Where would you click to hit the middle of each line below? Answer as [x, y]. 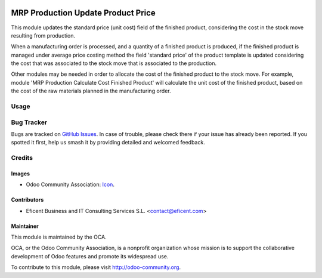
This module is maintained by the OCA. [59, 237]
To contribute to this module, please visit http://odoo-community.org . [96, 267]
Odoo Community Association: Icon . [70, 184]
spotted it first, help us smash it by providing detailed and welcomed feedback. [108, 143]
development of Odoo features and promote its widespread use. [90, 256]
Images [20, 174]
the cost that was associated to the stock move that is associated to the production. [114, 63]
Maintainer [25, 226]
